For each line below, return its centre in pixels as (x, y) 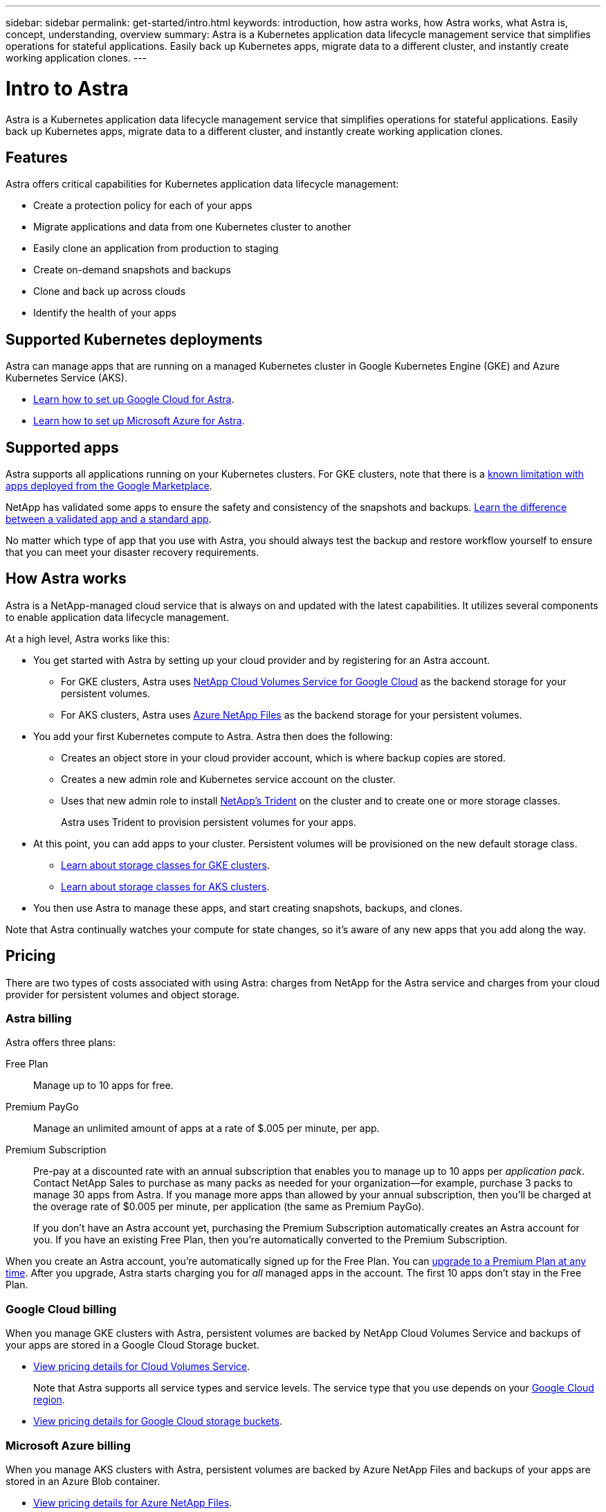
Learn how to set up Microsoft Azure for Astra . (139, 421)
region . (49, 1400)
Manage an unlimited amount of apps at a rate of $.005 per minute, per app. (206, 1128)
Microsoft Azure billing (68, 1445)
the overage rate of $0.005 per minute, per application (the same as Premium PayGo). (229, 1207)
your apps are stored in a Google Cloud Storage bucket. (132, 1345)
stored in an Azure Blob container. (83, 1481)
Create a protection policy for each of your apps (143, 206)
